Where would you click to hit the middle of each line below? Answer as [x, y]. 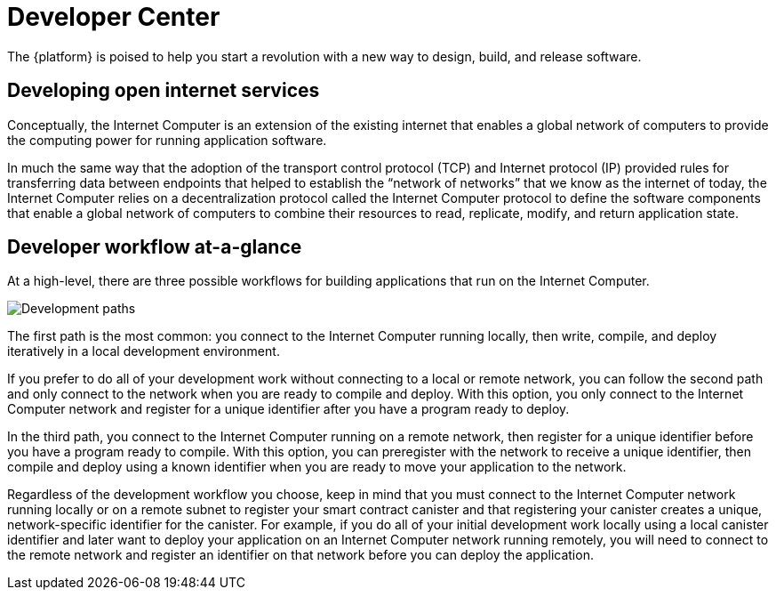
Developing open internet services [164, 91]
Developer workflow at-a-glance [155, 247]
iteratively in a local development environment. [144, 351]
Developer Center [114, 17]
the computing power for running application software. [167, 140]
